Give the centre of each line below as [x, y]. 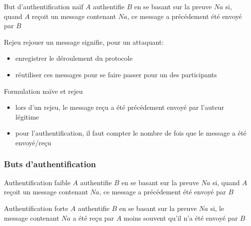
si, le [217, 208]
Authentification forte [36, 208]
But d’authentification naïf [44, 6]
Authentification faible [37, 182]
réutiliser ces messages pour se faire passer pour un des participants [116, 74]
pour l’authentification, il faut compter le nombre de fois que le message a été [131, 133]
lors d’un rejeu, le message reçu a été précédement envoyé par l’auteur [120, 107]
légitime [27, 116]
